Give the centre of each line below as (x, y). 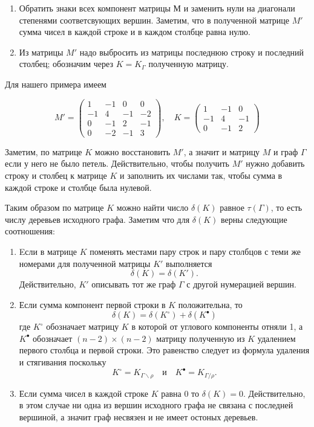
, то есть (286, 207)
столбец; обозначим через (66, 64)
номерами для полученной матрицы (85, 263)
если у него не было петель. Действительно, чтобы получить (117, 163)
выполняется (189, 263)
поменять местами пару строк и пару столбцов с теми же (195, 251)
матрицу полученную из (201, 338)
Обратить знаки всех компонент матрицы (95, 8)
